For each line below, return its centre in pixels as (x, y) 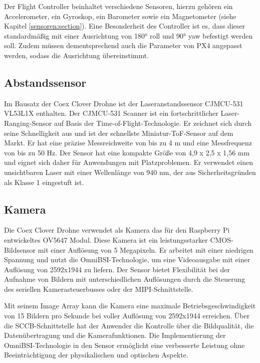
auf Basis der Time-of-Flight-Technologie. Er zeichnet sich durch (153, 123)
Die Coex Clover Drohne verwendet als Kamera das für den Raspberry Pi (117, 230)
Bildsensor (20, 249)
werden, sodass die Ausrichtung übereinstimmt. (77, 55)
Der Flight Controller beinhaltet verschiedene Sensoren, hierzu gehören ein (118, 6)
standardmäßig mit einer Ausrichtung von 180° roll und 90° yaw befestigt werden (128, 35)
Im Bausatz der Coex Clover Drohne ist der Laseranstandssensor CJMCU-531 (124, 103)
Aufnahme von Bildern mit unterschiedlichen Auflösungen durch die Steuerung (125, 279)
